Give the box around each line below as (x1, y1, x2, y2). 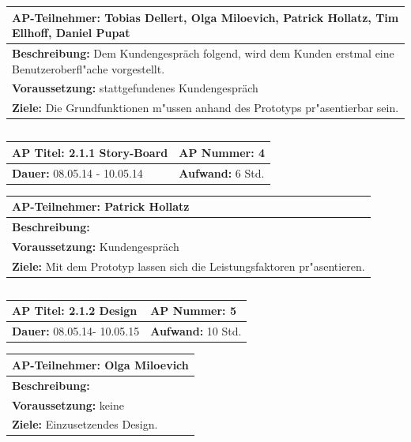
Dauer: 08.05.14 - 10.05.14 (12, 164, 143, 181)
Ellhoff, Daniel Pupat (12, 24, 130, 41)
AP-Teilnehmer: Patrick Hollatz (12, 198, 190, 215)
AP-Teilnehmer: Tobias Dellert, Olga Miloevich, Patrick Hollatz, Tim (12, 9, 399, 25)
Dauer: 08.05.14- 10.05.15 (12, 323, 140, 339)
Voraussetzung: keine (12, 396, 124, 413)
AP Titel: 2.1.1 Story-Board (12, 144, 168, 160)
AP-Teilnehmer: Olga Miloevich (12, 356, 189, 373)
